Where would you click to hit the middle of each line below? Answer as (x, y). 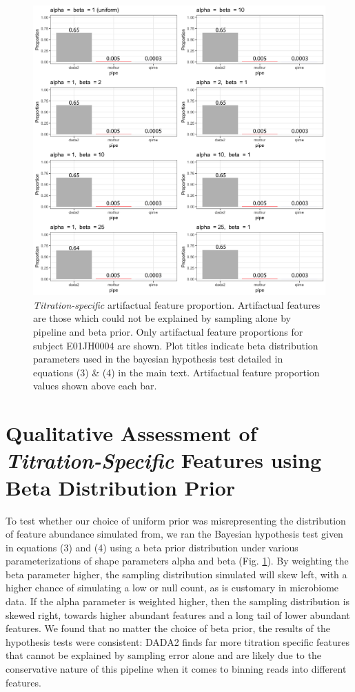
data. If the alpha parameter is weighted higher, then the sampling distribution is (178, 601)
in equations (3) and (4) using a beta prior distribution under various (152, 547)
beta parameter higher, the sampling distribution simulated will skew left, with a (176, 574)
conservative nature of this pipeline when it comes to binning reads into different (176, 669)
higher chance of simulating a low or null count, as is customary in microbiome (172, 588)
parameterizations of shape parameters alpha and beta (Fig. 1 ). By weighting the (177, 561)
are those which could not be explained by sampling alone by (162, 318)
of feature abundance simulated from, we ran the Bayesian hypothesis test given (174, 534)
